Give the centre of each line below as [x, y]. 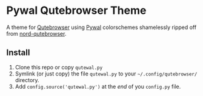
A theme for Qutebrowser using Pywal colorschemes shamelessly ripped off [101, 27]
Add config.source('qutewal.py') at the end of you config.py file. [98, 86]
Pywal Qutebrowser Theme [76, 11]
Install [18, 53]
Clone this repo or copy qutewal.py [59, 67]
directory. [27, 80]
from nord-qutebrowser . [36, 33]
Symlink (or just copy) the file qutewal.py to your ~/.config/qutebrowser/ [106, 74]
